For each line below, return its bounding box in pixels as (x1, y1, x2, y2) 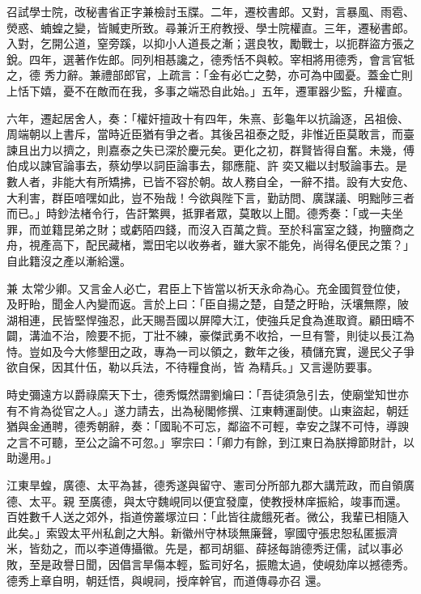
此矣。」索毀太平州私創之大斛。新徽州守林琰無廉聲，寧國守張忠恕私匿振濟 (6, 524, 398, 541)
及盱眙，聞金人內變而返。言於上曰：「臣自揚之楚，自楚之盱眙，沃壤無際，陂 (6, 295, 409, 312)
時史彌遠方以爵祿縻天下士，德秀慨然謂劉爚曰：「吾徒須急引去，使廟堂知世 (6, 386, 398, 403)
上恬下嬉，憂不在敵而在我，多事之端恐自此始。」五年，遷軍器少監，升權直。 (6, 82, 409, 99)
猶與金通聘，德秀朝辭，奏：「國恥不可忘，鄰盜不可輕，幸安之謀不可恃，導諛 (6, 418, 409, 435)
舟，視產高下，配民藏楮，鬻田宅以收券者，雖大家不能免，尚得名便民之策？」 (6, 236, 415, 253)
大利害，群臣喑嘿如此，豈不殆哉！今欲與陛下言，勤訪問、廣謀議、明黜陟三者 (6, 189, 415, 206)
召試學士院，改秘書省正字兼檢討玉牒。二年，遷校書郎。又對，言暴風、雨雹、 (6, 3, 415, 19)
